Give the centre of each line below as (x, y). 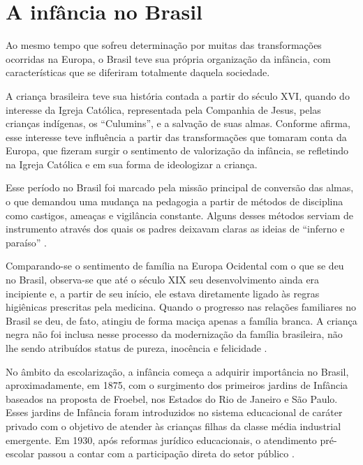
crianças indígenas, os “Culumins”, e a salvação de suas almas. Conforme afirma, (178, 123)
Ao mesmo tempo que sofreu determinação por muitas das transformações (164, 45)
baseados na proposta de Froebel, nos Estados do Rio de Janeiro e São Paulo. (172, 398)
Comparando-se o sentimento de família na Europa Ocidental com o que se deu (175, 266)
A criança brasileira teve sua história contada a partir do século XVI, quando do (178, 95)
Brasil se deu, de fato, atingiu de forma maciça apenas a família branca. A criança (181, 320)
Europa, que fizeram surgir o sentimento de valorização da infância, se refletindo (177, 150)
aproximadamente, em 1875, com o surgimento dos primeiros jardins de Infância (177, 385)
